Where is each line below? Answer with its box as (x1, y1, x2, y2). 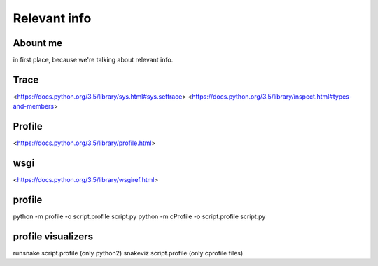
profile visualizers (13, 230, 94, 242)
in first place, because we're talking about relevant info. (13, 56, 174, 64)
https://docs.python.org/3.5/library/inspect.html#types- (192, 92, 353, 101)
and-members (13, 102, 55, 111)
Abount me (13, 37, 63, 49)
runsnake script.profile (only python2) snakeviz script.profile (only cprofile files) (13, 248, 244, 257)
